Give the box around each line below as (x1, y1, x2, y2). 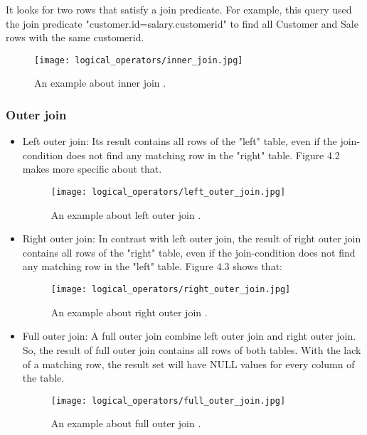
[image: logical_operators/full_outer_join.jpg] (50, 395, 286, 406)
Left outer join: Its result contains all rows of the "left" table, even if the (22, 134, 337, 149)
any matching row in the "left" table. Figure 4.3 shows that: (22, 259, 282, 274)
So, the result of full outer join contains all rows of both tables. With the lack (22, 342, 361, 357)
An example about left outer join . (50, 207, 201, 222)
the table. (22, 370, 65, 385)
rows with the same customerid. (6, 30, 144, 45)
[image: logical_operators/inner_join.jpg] (34, 55, 243, 65)
